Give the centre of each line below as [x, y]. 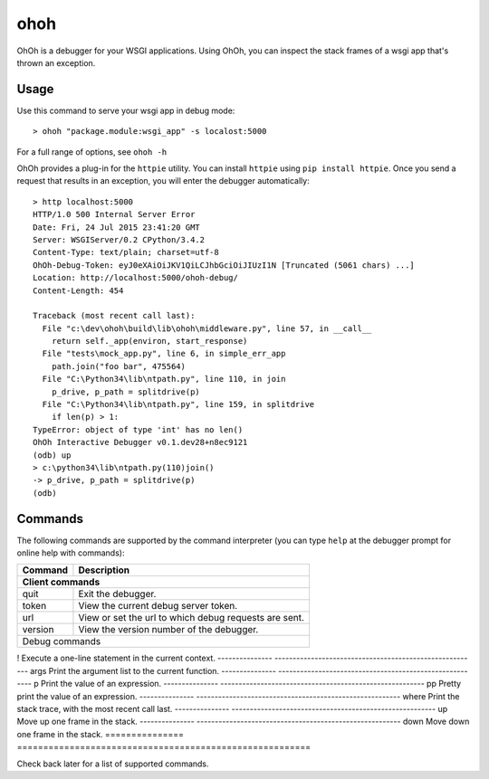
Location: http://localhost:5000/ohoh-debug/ [136, 278]
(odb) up [52, 455]
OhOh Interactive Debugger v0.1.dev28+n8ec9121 [140, 442]
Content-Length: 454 [78, 290]
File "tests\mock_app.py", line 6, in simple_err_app [164, 354]
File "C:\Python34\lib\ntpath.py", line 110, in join [164, 379]
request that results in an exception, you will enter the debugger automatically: [163, 181]
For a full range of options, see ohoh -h [92, 152]
